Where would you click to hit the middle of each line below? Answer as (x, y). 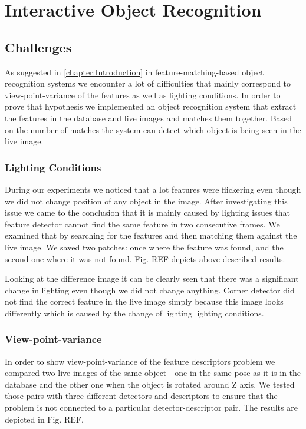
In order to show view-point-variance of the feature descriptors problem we (140, 361)
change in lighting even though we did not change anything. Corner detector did (150, 290)
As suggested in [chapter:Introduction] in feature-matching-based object (134, 72)
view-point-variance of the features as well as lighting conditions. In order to (143, 95)
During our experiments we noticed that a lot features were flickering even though (153, 189)
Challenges (38, 47)
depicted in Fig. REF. (44, 419)
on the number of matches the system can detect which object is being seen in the (153, 129)
